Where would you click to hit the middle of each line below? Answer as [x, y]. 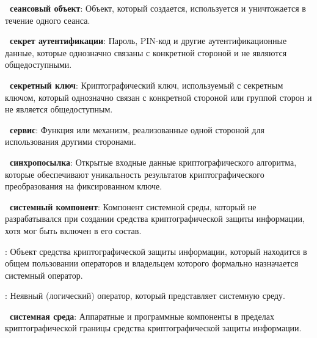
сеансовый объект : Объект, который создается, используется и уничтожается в [158, 8]
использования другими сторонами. [71, 141]
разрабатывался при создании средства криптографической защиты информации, [155, 219]
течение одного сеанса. [48, 20]
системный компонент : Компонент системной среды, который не [133, 206]
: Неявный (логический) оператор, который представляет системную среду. [145, 296]
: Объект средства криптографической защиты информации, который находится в [156, 251]
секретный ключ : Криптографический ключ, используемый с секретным [147, 85]
